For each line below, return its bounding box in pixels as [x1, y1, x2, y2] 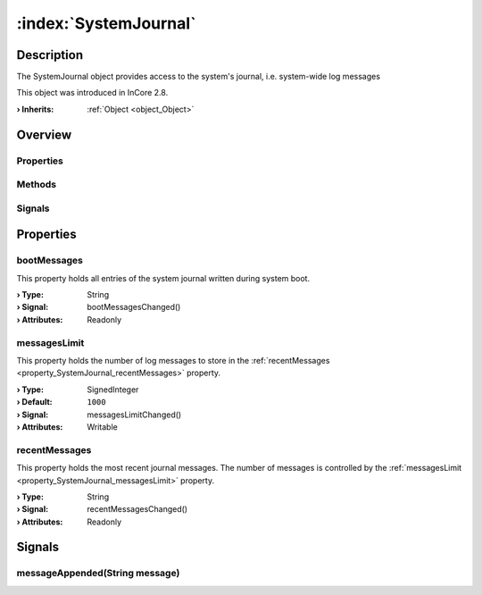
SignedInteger [87, 384, 139, 395]
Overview [16, 127, 72, 142]
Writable [87, 421, 118, 432]
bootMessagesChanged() [87, 302, 181, 313]
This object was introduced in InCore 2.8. [16, 88, 169, 98]
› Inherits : [16, 104, 54, 114]
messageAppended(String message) [16, 567, 180, 580]
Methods [16, 179, 57, 191]
